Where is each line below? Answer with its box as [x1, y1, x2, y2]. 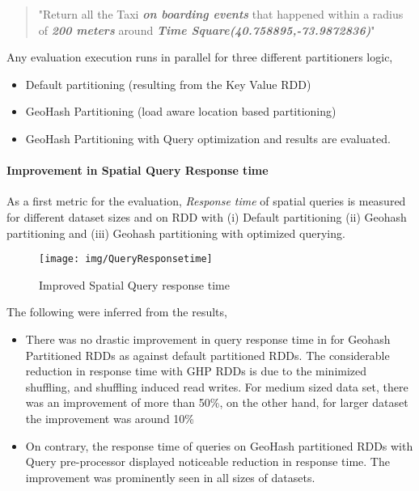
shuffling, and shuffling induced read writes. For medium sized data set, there [25, 378, 408, 395]
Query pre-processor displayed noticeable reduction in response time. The [25, 453, 390, 470]
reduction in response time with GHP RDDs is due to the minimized [25, 362, 367, 379]
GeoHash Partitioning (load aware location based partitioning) [25, 103, 336, 120]
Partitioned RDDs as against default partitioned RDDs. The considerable [25, 346, 390, 363]
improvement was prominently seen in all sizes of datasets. [25, 468, 315, 485]
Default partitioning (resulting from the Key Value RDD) [25, 75, 311, 92]
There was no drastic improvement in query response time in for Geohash [25, 330, 391, 347]
